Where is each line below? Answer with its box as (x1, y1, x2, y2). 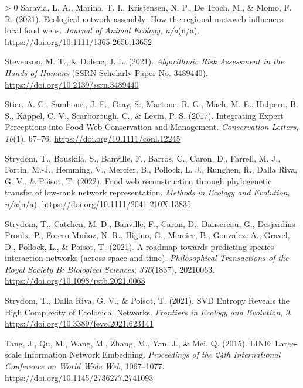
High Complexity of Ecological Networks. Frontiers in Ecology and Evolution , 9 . (5, 305, 292, 318)
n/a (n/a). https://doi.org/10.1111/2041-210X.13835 (5, 197, 191, 210)
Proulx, (5, 229, 31, 241)
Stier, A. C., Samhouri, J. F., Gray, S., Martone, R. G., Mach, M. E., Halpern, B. (5, 98, 298, 110)
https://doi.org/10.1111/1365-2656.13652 (5, 35, 152, 47)
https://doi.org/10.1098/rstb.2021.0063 (5, 274, 145, 287)
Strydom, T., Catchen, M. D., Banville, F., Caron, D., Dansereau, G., (5, 217, 255, 229)
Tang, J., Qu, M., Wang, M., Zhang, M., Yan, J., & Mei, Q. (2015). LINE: (5, 337, 273, 349)
